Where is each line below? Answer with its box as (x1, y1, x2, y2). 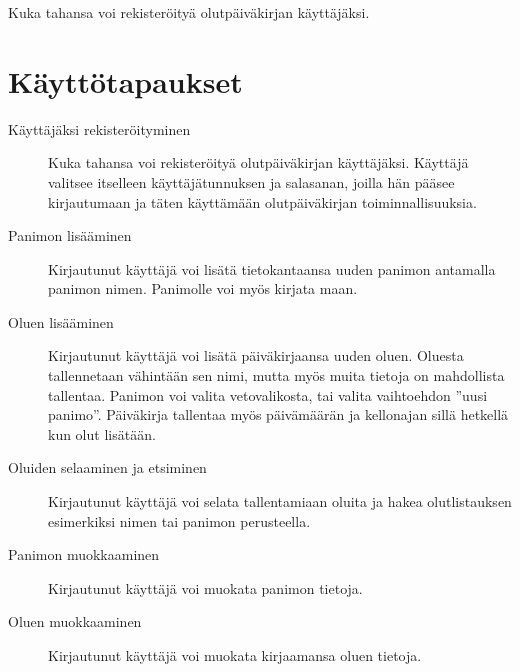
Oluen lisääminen (8, 311, 114, 332)
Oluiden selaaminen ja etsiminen (8, 457, 207, 478)
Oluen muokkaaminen (8, 611, 142, 632)
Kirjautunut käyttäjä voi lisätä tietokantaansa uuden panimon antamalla (48, 258, 496, 279)
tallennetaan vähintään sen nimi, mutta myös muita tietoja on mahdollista (48, 365, 505, 386)
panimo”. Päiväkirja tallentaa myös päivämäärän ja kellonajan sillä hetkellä (48, 404, 509, 425)
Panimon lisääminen (8, 225, 132, 246)
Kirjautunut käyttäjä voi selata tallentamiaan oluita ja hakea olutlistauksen (48, 491, 512, 512)
